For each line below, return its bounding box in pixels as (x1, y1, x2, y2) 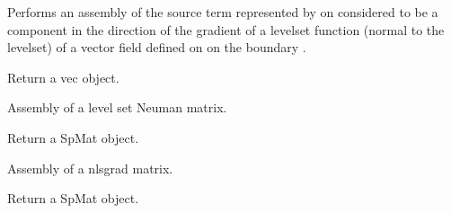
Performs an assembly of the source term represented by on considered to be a (7, 3, 438, 21)
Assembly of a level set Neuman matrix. (7, 98, 227, 117)
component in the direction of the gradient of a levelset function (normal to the (7, 20, 445, 39)
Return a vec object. (7, 67, 119, 86)
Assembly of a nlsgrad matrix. (7, 158, 173, 177)
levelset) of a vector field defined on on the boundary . (7, 38, 306, 57)
